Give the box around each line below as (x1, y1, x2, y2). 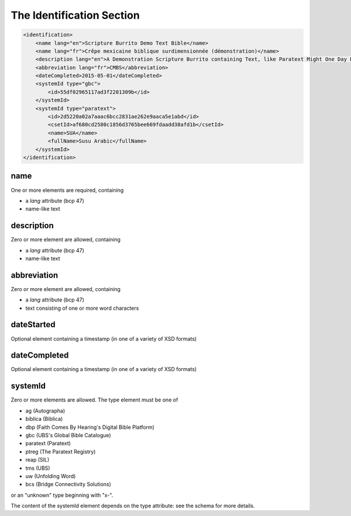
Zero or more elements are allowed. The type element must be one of (11, 396, 178, 403)
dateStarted (11, 320, 56, 330)
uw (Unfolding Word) (25, 472, 76, 479)
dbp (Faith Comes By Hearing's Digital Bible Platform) (25, 424, 155, 431)
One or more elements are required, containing (11, 186, 124, 193)
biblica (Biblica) (25, 415, 63, 423)
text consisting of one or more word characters (25, 304, 139, 311)
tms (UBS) (25, 465, 50, 472)
